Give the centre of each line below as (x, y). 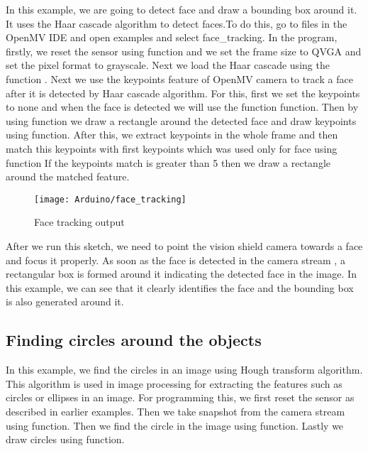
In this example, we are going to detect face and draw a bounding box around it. (182, 9)
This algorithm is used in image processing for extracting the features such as (174, 383)
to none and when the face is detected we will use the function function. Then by (182, 107)
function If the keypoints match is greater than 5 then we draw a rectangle (168, 162)
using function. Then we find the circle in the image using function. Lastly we (175, 425)
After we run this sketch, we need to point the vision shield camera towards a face (184, 245)
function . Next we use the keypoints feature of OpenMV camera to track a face (179, 78)
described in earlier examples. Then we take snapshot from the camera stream (175, 411)
